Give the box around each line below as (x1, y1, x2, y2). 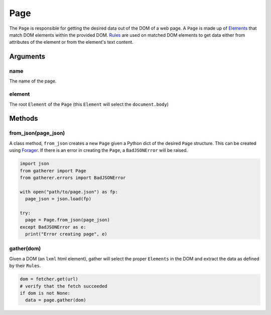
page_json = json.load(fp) (25, 196, 92, 202)
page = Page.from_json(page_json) (25, 217, 110, 223)
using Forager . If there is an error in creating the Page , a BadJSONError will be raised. (9, 147, 188, 153)
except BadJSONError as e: (20, 224, 86, 230)
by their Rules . (9, 263, 41, 269)
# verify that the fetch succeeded (20, 283, 107, 289)
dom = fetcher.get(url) (20, 276, 79, 282)
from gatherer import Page (20, 168, 86, 174)
